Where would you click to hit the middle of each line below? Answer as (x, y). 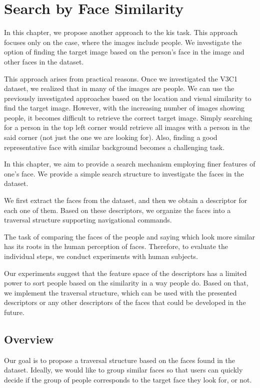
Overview (29, 339)
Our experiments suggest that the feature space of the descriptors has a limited (125, 273)
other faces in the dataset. (44, 61)
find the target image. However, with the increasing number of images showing (124, 108)
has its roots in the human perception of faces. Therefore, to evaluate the (116, 246)
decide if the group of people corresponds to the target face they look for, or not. (128, 379)
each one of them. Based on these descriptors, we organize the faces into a (117, 210)
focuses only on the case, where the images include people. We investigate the (123, 42)
